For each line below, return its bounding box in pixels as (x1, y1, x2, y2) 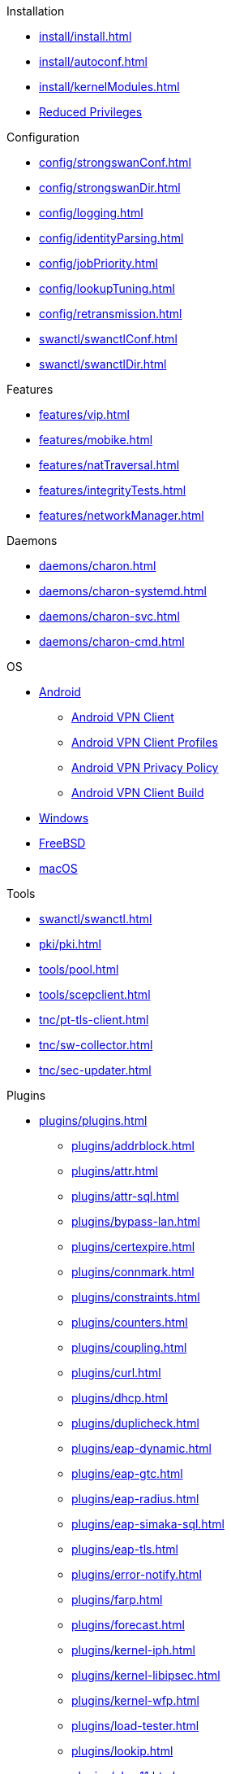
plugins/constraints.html (71, 1290, 200, 1304)
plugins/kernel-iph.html (71, 1643, 195, 1657)
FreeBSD (39, 836, 86, 850)
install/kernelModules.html (39, 80, 180, 94)
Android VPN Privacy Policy (71, 761, 219, 774)
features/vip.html (39, 408, 130, 421)
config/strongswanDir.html (39, 181, 181, 194)
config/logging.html (39, 206, 143, 220)
